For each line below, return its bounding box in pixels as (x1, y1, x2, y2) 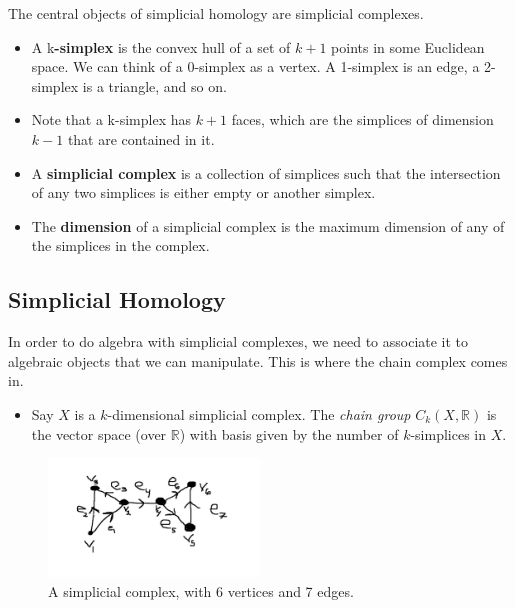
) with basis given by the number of (179, 423, 399, 444)
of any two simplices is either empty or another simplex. (31, 182, 376, 203)
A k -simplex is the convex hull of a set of (31, 36, 291, 57)
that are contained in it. (67, 128, 215, 149)
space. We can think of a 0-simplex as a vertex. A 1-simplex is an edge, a (31, 56, 480, 77)
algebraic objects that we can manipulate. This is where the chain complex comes (8, 350, 508, 371)
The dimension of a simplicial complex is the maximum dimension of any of (31, 215, 505, 236)
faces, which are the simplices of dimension (231, 109, 494, 130)
